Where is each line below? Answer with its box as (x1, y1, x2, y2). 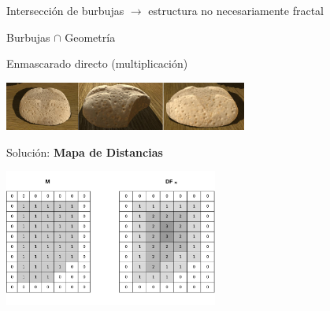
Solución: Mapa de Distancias (6, 143, 163, 160)
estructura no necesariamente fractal (148, 2, 324, 18)
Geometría (65, 28, 116, 45)
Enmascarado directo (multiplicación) (6, 55, 188, 72)
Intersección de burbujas (6, 2, 124, 18)
